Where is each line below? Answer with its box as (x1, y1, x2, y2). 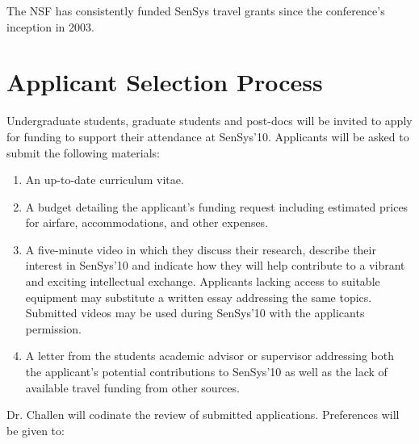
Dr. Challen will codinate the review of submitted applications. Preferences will (6, 406, 400, 423)
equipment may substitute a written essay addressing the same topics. (25, 288, 372, 305)
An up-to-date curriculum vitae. (25, 171, 184, 188)
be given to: (6, 421, 65, 438)
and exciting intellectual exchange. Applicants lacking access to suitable (25, 273, 380, 290)
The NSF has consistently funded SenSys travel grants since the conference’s (6, 2, 385, 19)
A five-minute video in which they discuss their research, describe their (25, 241, 376, 258)
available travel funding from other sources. (25, 379, 240, 396)
